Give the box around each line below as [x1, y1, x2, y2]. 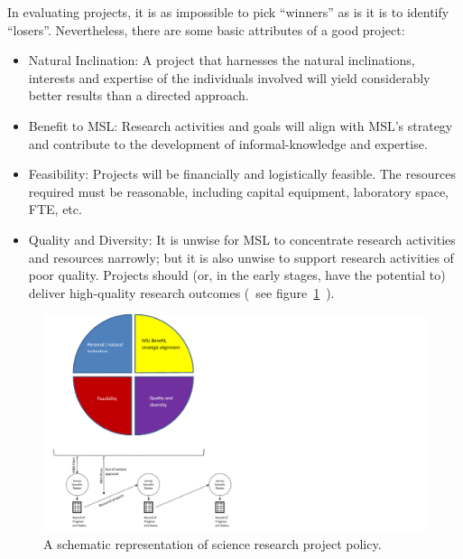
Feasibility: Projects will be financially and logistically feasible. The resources [28, 164, 456, 183]
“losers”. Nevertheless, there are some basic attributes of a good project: [7, 20, 405, 39]
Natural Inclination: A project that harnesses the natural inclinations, [28, 51, 415, 70]
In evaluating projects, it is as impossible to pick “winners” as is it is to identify [7, 3, 449, 21]
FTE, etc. [28, 200, 82, 219]
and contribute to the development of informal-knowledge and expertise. [28, 134, 428, 153]
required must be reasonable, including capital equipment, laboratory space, [28, 182, 449, 200]
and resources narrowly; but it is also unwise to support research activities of [28, 247, 454, 266]
